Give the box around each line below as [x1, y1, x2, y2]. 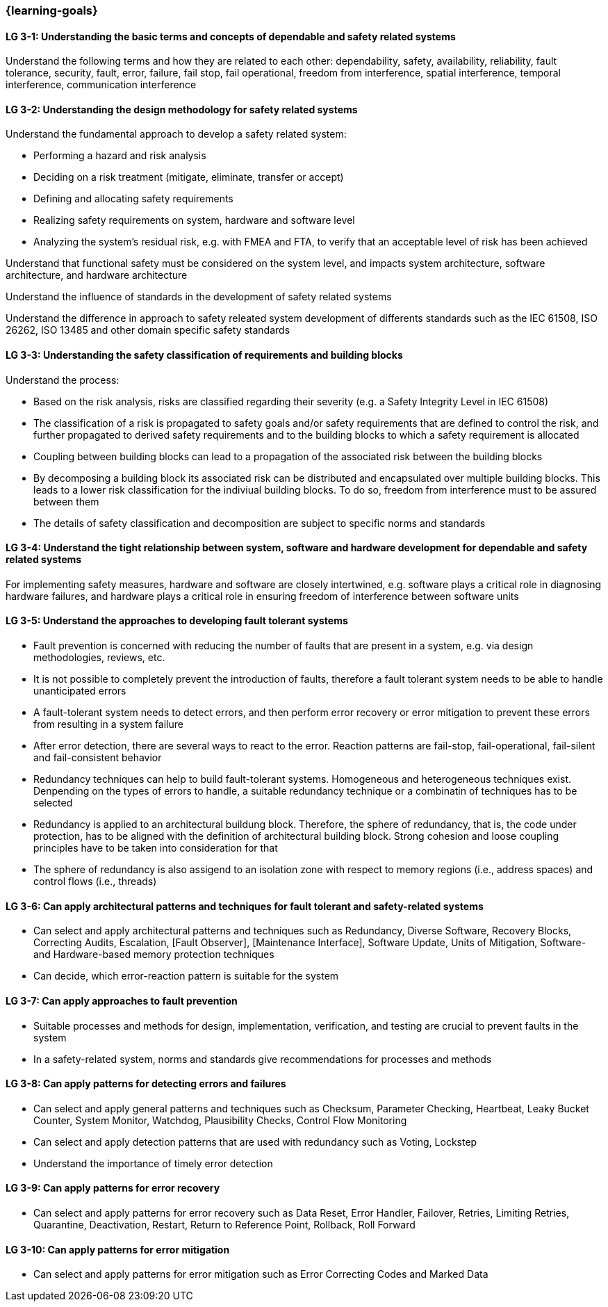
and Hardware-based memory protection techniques [33, 948, 274, 961]
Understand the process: [6, 373, 120, 386]
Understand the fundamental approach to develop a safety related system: [6, 128, 347, 140]
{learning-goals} [6, 3, 98, 17]
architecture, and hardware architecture [6, 269, 188, 282]
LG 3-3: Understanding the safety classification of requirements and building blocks [6, 349, 403, 362]
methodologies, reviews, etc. [33, 651, 165, 664]
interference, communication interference [6, 79, 197, 91]
